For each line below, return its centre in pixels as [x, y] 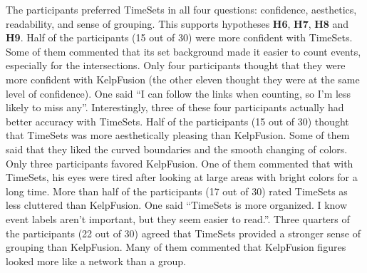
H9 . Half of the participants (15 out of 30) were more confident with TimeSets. [179, 37]
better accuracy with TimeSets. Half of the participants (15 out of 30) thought [177, 121]
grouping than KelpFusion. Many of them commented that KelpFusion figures [176, 247]
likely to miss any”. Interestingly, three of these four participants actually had [175, 107]
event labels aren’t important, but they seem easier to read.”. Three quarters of [178, 218]
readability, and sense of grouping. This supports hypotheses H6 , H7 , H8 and [177, 23]
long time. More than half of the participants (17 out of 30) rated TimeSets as [177, 191]
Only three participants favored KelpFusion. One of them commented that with [180, 163]
